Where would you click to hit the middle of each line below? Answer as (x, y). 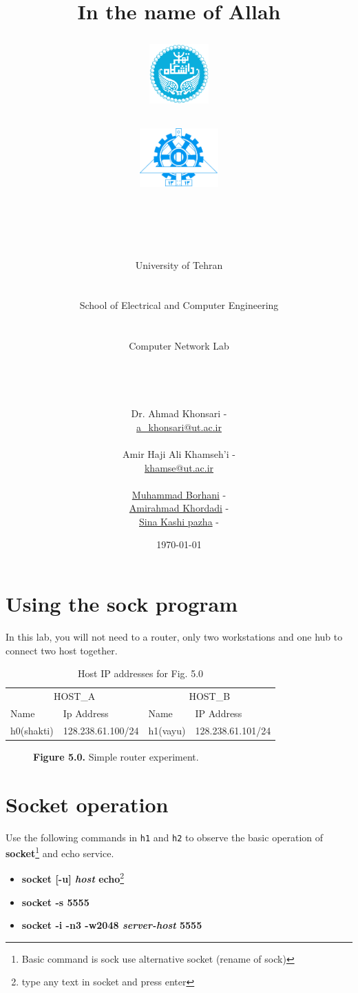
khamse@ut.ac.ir (179, 467)
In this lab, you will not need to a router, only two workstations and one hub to (174, 636)
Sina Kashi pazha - (179, 521)
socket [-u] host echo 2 (73, 878)
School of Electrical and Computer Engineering (179, 305)
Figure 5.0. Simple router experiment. (116, 756)
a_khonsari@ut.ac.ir (179, 427)
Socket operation (87, 804)
